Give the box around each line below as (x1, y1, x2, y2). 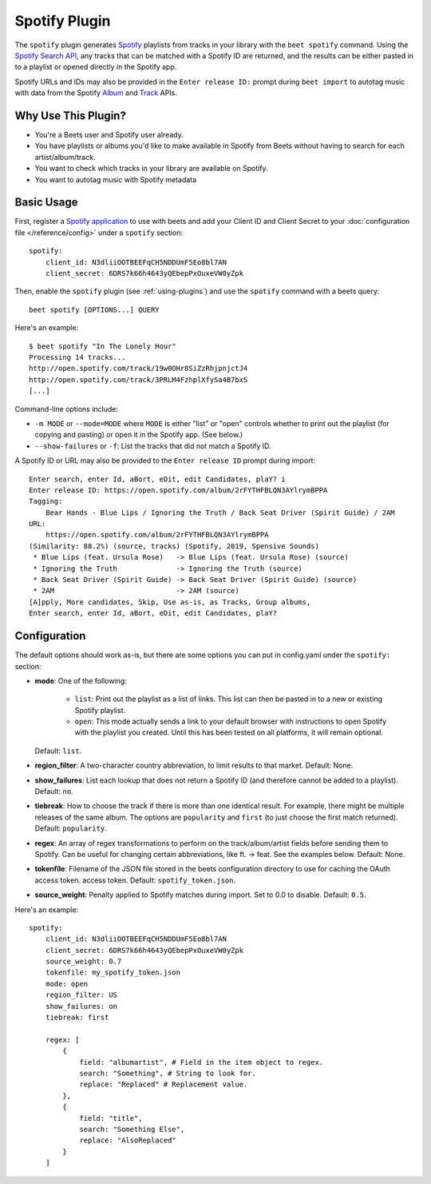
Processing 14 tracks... (29, 353, 126, 361)
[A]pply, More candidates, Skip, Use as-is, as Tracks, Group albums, (29, 597, 311, 607)
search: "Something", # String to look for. (79, 1069, 257, 1078)
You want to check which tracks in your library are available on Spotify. (34, 164, 268, 173)
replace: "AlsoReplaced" (79, 1136, 177, 1145)
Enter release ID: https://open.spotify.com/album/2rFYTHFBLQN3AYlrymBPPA (29, 485, 328, 495)
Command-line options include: (14, 404, 119, 413)
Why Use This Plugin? (14, 109, 127, 122)
